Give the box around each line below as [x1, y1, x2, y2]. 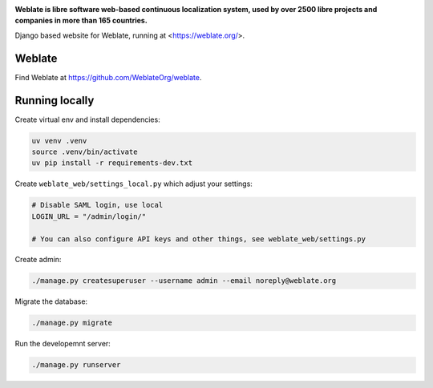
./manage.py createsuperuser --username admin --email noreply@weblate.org [31, 277, 337, 285]
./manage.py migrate [31, 318, 112, 328]
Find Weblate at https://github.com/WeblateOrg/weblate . [14, 72, 202, 82]
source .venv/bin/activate [31, 147, 138, 156]
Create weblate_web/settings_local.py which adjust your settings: [14, 179, 253, 188]
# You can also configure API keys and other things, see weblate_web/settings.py [31, 234, 366, 244]
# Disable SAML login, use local [31, 200, 164, 210]
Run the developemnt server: [14, 339, 111, 349]
